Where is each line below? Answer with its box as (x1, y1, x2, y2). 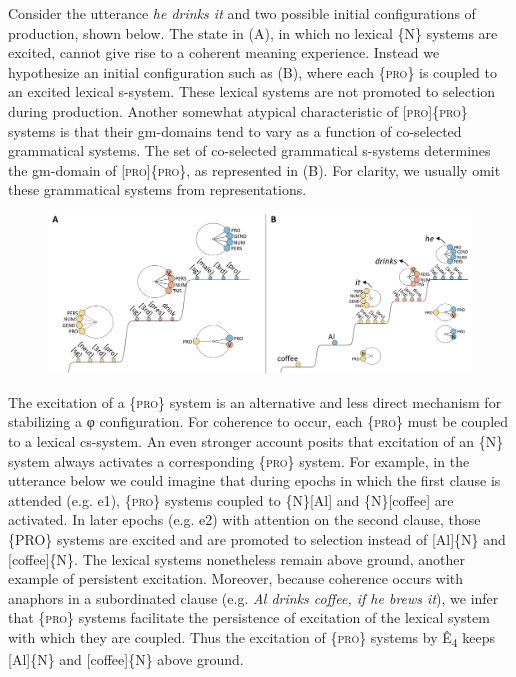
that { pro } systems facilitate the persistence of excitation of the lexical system (8, 607, 490, 628)
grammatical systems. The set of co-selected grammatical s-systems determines (8, 140, 491, 161)
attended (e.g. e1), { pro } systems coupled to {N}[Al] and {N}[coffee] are (8, 489, 454, 510)
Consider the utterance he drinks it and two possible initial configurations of (8, 3, 476, 23)
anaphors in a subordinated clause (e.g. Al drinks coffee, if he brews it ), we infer (8, 587, 499, 608)
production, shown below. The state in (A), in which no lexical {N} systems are (8, 22, 498, 43)
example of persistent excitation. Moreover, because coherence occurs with (8, 568, 464, 589)
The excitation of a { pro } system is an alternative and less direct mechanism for (8, 391, 502, 412)
